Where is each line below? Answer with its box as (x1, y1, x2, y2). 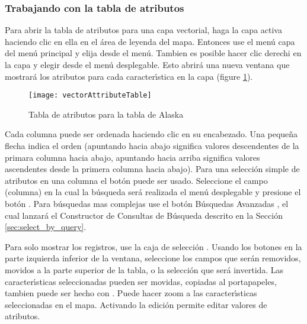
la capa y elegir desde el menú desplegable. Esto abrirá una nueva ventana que (5, 59, 290, 70)
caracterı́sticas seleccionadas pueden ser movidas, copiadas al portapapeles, (5, 275, 277, 287)
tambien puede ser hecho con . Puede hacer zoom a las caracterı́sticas (5, 287, 257, 299)
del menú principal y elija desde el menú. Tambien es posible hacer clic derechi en (5, 47, 302, 59)
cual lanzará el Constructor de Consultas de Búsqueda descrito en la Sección (5, 209, 283, 221)
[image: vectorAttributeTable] (28, 91, 152, 100)
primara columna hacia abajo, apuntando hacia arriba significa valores (5, 151, 260, 163)
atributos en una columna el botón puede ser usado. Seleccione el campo (5, 174, 268, 186)
